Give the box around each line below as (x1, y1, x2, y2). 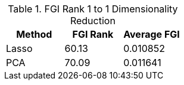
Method (16, 28, 52, 40)
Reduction (70, 15, 116, 27)
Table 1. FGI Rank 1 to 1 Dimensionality (8, 3, 178, 15)
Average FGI (123, 28, 180, 40)
